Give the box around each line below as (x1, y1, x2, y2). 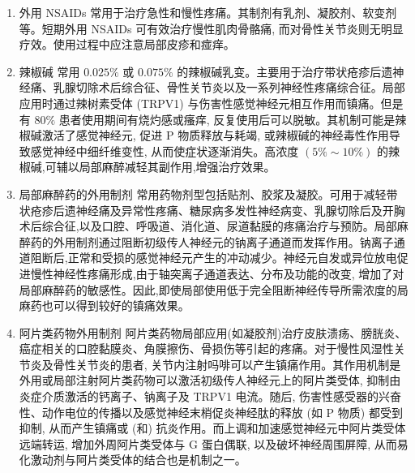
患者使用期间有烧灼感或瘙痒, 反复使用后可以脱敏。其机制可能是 (58, 110, 396, 127)
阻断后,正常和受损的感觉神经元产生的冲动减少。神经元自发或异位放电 (30, 249, 397, 266)
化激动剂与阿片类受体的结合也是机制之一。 (19, 451, 246, 468)
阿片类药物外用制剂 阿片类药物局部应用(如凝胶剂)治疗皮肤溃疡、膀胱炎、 (19, 324, 407, 341)
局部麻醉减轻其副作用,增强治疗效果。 (79, 158, 276, 175)
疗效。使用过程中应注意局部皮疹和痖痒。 (19, 36, 235, 53)
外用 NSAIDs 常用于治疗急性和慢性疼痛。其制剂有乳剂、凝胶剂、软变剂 (19, 4, 397, 20)
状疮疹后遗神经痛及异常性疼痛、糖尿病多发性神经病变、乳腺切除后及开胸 (19, 201, 405, 218)
